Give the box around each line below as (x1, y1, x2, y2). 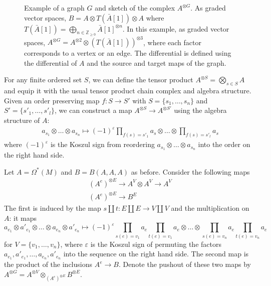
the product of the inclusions (4, 259, 92, 269)
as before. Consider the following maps (131, 166, 250, 177)
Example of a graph (24, 3, 85, 13)
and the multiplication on (171, 203, 249, 213)
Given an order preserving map (4, 95, 100, 105)
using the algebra (174, 105, 227, 115)
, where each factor (143, 37, 201, 47)
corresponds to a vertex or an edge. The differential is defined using (24, 48, 231, 58)
